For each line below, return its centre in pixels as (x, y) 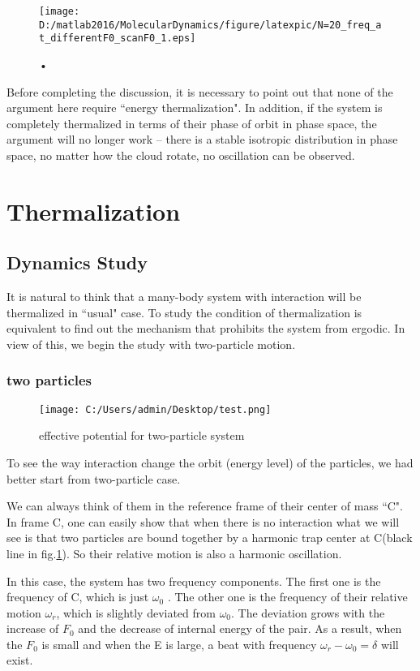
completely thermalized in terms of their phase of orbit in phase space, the (192, 123)
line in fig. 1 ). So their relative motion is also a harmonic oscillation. (174, 553)
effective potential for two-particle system (142, 435)
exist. (20, 660)
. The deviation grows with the (308, 612)
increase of (33, 628)
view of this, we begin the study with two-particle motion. (151, 344)
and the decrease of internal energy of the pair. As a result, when (240, 628)
